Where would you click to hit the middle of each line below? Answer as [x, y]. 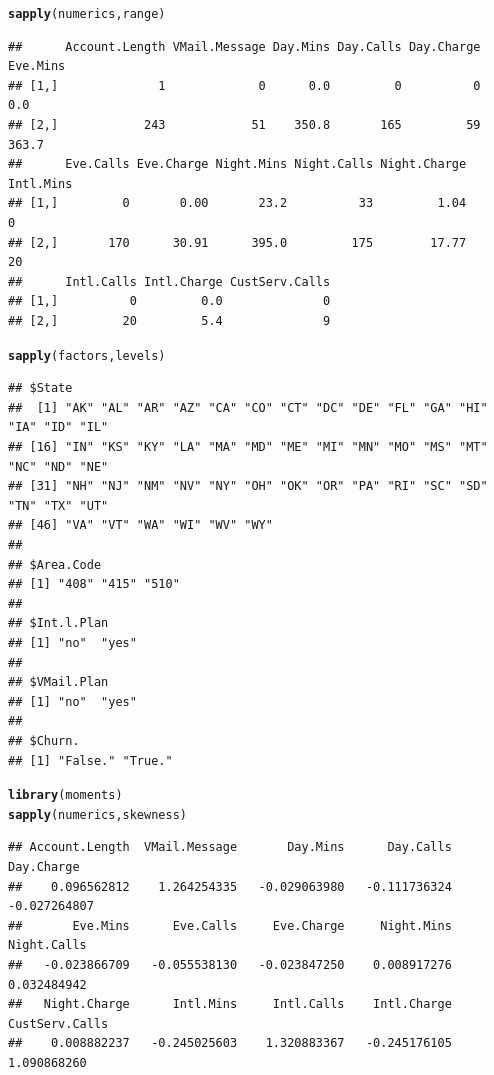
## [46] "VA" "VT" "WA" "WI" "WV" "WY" [140, 525]
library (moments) [65, 795]
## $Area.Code [55, 564]
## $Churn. [44, 740]
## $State [40, 388]
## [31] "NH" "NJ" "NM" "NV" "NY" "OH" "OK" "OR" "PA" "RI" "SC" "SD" [248, 486]
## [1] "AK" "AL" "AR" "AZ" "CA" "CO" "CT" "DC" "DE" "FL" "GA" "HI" [248, 407]
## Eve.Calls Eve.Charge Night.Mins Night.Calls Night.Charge [237, 164]
